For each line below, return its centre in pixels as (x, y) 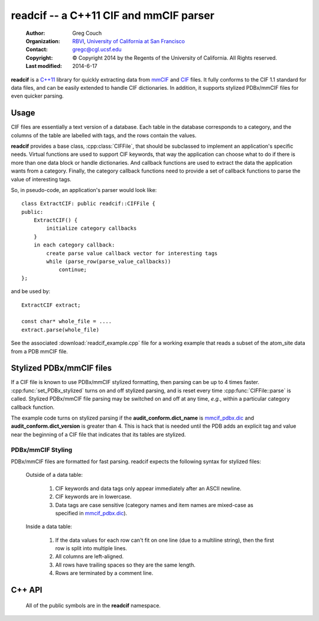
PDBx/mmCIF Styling (42, 450)
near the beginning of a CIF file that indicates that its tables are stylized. (98, 434)
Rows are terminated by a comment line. (104, 573)
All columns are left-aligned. (89, 557)
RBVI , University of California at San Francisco (129, 41)
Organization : (43, 41)
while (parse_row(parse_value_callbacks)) (109, 262)
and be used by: (30, 291)
